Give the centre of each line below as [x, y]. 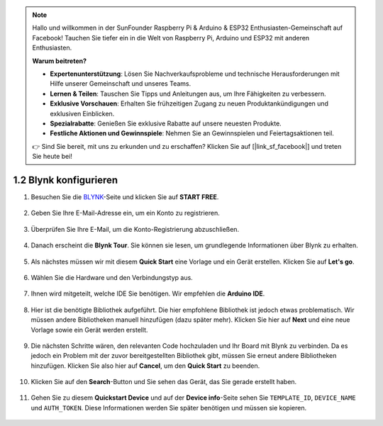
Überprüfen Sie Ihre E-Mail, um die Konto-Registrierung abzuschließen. [135, 229]
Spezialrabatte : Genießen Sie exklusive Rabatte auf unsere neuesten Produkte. [166, 123]
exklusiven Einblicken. [82, 113]
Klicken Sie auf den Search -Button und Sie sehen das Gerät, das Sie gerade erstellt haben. [164, 382]
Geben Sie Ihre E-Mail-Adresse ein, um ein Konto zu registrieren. [125, 213]
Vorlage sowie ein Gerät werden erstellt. [89, 330]
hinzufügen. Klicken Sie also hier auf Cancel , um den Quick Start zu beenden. [145, 366]
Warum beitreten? [60, 61]
